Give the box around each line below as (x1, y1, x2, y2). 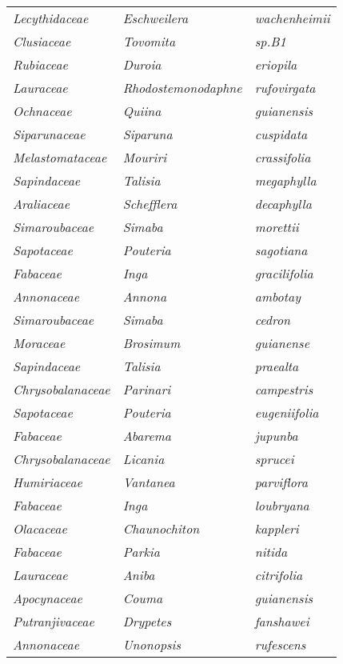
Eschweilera (122, 9, 189, 27)
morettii (254, 218, 299, 236)
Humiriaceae (13, 473, 82, 491)
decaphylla (254, 194, 312, 213)
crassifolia (254, 148, 311, 166)
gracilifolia (254, 264, 313, 282)
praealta (254, 357, 299, 375)
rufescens (254, 635, 306, 654)
